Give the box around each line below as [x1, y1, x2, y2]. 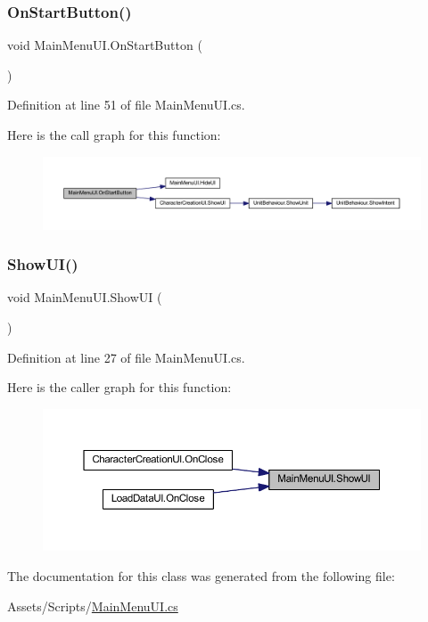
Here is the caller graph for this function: [7, 378, 232, 397]
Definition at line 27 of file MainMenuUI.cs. [7, 348, 245, 366]
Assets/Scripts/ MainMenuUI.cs [7, 596, 178, 615]
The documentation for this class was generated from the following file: [7, 566, 395, 585]
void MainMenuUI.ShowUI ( [7, 288, 162, 307]
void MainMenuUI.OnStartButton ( [7, 36, 202, 54]
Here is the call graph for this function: [7, 126, 221, 143]
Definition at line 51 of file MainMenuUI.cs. [7, 95, 245, 114]
